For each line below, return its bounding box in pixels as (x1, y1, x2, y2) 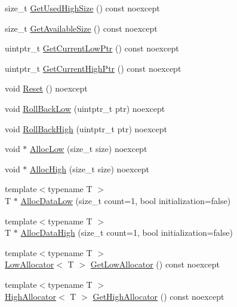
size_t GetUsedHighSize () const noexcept (5, 2, 160, 14)
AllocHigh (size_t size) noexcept (30, 162, 150, 175)
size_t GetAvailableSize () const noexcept (5, 22, 158, 34)
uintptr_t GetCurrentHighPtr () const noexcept (5, 62, 181, 74)
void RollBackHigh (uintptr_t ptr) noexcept (5, 122, 167, 135)
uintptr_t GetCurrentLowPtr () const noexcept (5, 42, 179, 54)
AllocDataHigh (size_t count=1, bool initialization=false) (20, 226, 233, 239)
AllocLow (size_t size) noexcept (30, 142, 147, 155)
